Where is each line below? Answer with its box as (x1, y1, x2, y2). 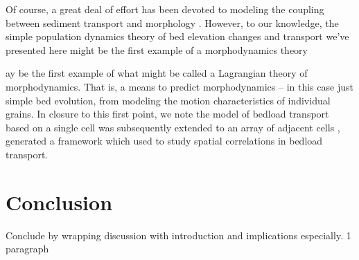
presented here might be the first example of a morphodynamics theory (6, 42, 308, 57)
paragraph (6, 241, 49, 256)
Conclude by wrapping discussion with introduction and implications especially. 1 (6, 228, 351, 242)
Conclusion (6, 187, 113, 216)
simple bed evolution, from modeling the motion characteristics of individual (6, 93, 331, 107)
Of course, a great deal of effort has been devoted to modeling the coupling (6, 2, 324, 16)
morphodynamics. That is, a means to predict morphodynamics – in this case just (6, 79, 353, 93)
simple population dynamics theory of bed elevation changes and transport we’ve (6, 29, 349, 44)
